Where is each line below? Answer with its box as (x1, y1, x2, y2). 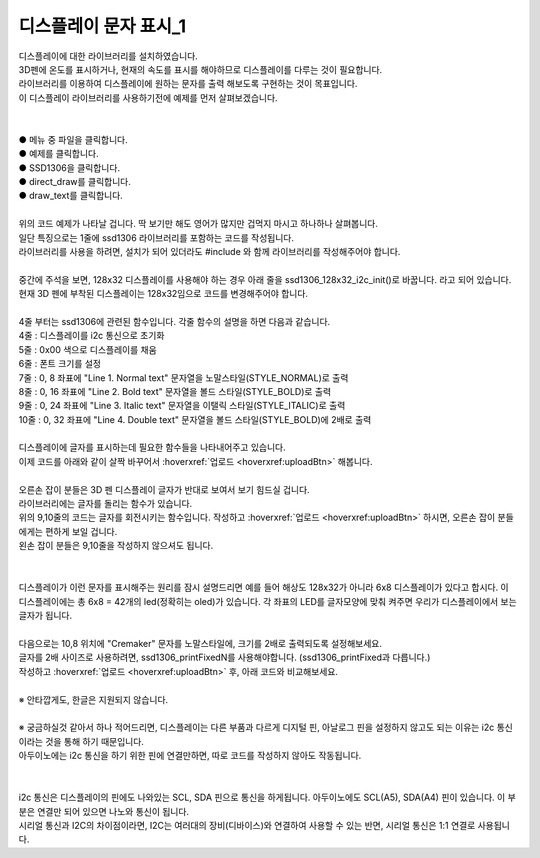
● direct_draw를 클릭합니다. (18, 176, 132, 188)
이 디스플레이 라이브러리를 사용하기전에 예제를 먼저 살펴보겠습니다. (18, 91, 279, 104)
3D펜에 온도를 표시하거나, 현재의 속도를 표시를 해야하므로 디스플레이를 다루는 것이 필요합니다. (18, 63, 383, 75)
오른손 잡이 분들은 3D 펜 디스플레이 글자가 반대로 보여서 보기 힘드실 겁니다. (18, 483, 310, 495)
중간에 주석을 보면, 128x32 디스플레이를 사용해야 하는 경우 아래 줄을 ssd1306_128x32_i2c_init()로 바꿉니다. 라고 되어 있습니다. (18, 273, 512, 285)
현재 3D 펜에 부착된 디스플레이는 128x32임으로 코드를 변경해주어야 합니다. (18, 288, 309, 300)
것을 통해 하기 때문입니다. (45, 735, 145, 747)
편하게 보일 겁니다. (45, 525, 118, 537)
